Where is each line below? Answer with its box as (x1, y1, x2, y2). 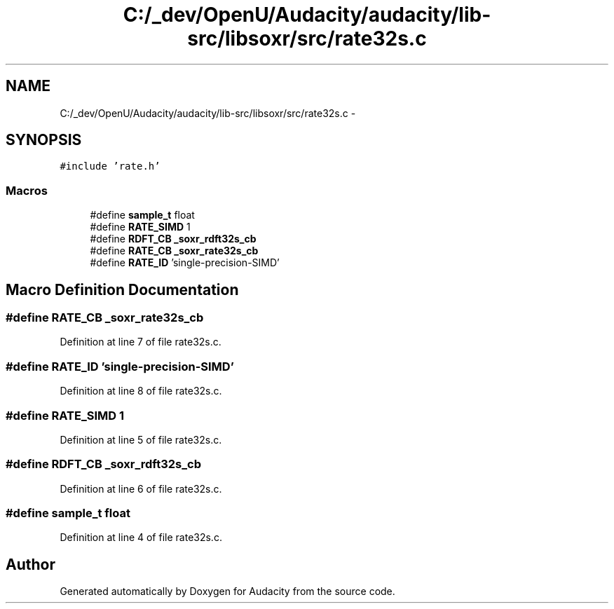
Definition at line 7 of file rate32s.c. (60, 336, 221, 348)
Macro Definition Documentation (6, 280, 239, 299)
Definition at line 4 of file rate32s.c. (60, 531, 222, 544)
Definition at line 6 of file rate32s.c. (60, 482, 222, 495)
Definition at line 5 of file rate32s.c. (60, 433, 222, 446)
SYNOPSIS (6, 131, 82, 149)
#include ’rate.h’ (60, 160, 161, 172)
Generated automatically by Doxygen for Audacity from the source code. (60, 585, 395, 598)
